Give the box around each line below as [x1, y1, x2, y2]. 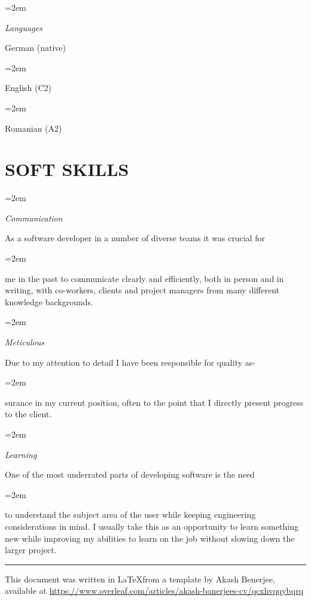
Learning [5, 448, 37, 460]
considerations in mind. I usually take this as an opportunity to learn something [5, 520, 299, 532]
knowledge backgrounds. [5, 295, 93, 308]
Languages [5, 21, 42, 34]
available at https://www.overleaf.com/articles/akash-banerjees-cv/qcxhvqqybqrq [5, 584, 304, 597]
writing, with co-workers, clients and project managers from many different [5, 284, 279, 296]
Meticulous [5, 336, 44, 348]
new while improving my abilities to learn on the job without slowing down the [5, 532, 295, 544]
